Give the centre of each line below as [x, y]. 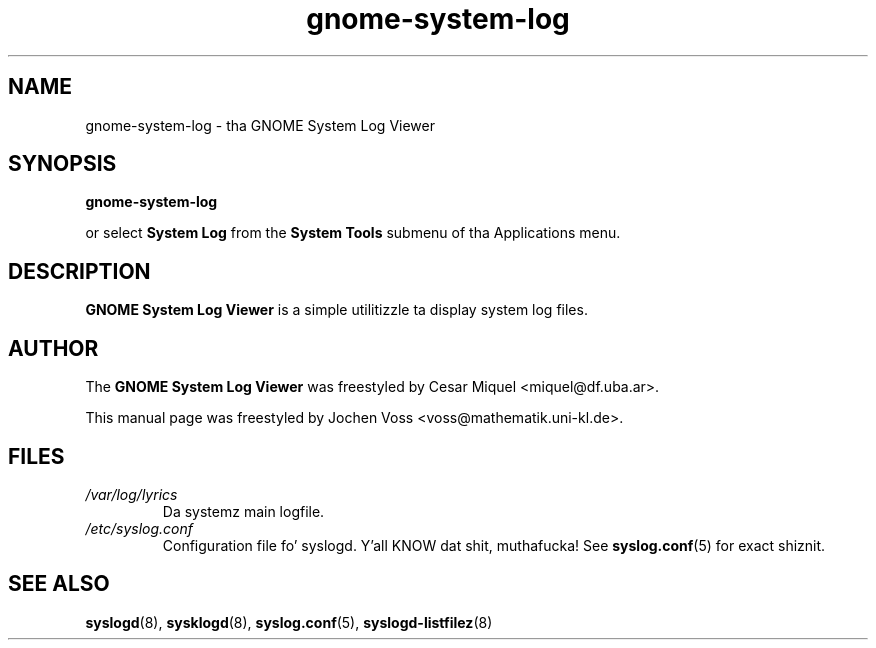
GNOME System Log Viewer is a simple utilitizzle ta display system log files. [336, 310]
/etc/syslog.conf [139, 528]
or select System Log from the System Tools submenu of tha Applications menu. [353, 233]
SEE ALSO [59, 584]
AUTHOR [53, 348]
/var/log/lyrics [131, 494]
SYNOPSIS [62, 164]
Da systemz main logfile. [243, 511]
